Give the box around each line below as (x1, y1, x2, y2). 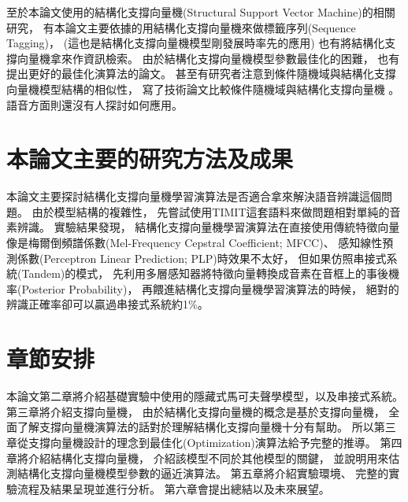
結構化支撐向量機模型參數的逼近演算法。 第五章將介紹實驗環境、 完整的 (17, 465, 389, 482)
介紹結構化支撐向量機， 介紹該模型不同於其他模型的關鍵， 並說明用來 (28, 449, 389, 466)
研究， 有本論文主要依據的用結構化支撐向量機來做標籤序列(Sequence (6, 19, 356, 35)
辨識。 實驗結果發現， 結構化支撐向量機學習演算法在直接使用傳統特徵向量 (17, 219, 400, 235)
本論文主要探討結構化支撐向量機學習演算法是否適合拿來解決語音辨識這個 (6, 188, 381, 205)
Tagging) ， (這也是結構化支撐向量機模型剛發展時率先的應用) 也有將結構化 (6, 35, 385, 51)
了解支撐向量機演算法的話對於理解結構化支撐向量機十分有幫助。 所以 (17, 419, 374, 435)
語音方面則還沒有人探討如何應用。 (6, 96, 183, 113)
